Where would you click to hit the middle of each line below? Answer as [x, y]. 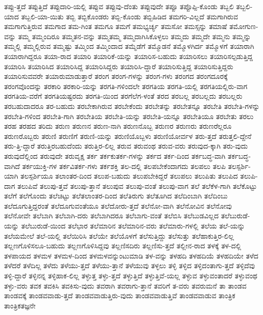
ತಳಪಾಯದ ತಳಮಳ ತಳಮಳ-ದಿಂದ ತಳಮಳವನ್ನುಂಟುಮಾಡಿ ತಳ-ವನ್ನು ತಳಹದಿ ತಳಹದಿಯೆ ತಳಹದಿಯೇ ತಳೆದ [131, 255]
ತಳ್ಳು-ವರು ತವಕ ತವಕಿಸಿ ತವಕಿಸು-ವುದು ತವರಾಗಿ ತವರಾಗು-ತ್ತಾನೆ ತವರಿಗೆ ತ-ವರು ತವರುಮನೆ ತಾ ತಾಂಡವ [125, 285]
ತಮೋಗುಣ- [244, 26]
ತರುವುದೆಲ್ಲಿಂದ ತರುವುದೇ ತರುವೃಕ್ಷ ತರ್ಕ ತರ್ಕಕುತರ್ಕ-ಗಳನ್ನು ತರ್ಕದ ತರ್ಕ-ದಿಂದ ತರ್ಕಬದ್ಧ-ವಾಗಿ [115, 155]
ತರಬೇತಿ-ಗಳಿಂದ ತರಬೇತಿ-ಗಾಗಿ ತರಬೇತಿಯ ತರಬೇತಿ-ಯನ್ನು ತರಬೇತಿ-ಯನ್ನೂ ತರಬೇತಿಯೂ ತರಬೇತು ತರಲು [129, 116]
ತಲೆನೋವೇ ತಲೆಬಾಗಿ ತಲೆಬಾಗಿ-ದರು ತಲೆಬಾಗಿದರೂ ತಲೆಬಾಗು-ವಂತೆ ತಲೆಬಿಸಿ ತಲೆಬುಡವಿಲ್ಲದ [111, 216]
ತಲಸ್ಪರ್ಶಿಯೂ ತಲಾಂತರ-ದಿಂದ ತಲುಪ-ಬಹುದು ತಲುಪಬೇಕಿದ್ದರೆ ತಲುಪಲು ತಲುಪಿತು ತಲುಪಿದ [129, 176]
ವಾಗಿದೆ [12, 166]
